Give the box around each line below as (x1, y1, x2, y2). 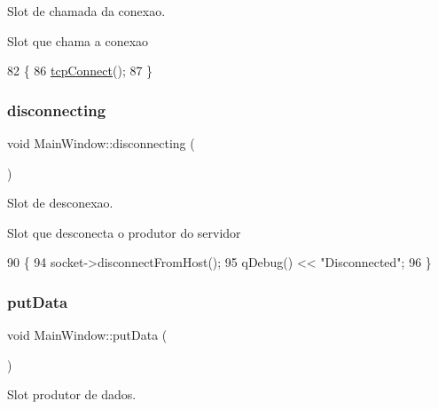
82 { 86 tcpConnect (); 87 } (7, 61, 153, 80)
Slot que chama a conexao (7, 31, 149, 50)
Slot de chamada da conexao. (7, 2, 166, 20)
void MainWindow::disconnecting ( (7, 134, 195, 152)
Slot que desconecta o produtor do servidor (7, 223, 241, 241)
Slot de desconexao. (7, 193, 113, 212)
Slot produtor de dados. (7, 385, 137, 404)
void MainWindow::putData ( (7, 326, 168, 344)
